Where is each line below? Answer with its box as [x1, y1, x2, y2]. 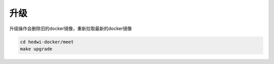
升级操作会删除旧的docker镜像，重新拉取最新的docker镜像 [9, 25, 132, 31]
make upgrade [20, 46, 53, 52]
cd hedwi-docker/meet [20, 39, 74, 45]
